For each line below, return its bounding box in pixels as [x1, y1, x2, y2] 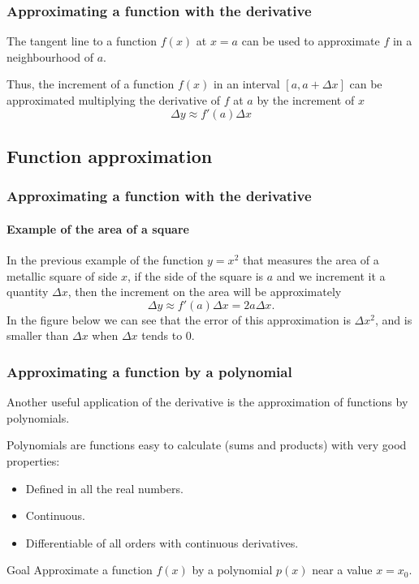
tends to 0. [141, 327, 195, 344]
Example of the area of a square [6, 220, 189, 237]
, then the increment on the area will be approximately [67, 283, 342, 300]
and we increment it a [276, 267, 386, 284]
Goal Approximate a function [6, 561, 153, 578]
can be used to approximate [241, 32, 380, 49]
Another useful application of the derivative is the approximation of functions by [6, 393, 408, 410]
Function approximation [6, 143, 213, 168]
